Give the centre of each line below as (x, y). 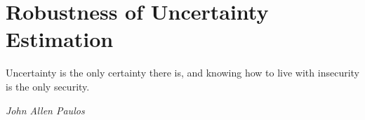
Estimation (60, 39)
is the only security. (48, 86)
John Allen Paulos (45, 110)
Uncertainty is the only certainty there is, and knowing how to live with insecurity (182, 73)
